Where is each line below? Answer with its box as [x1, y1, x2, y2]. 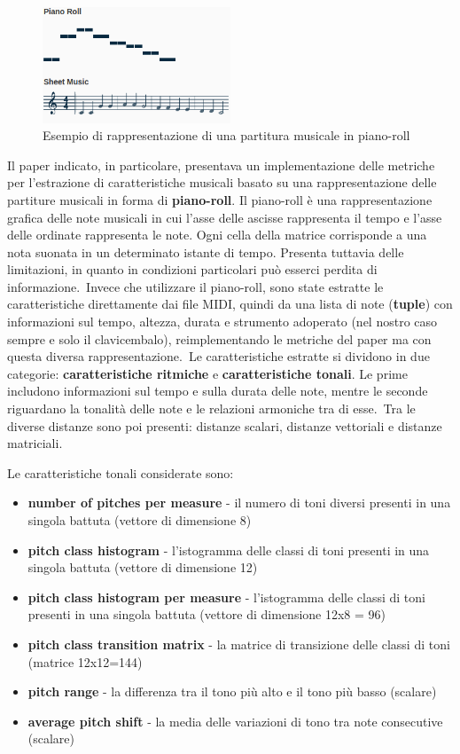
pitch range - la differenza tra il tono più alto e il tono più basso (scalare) [27, 682, 437, 701]
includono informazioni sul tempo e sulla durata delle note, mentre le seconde [7, 381, 428, 400]
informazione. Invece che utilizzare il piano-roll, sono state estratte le [7, 277, 384, 295]
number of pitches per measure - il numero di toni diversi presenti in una [27, 493, 451, 512]
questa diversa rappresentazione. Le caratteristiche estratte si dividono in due [7, 347, 430, 365]
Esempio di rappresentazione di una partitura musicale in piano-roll [43, 126, 410, 145]
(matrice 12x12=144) [27, 652, 143, 671]
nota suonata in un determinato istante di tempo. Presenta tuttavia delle [7, 242, 404, 261]
